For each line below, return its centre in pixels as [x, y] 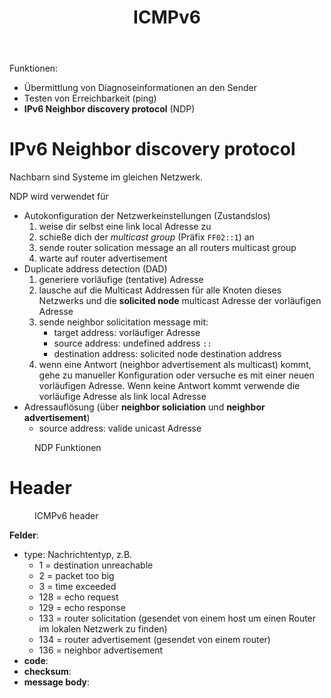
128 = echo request [78, 597]
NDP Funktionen [68, 448]
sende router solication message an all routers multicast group [167, 248]
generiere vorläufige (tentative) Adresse [121, 280]
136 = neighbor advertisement [101, 650]
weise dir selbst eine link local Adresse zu [125, 227]
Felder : [24, 535]
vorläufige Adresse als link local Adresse [122, 397]
